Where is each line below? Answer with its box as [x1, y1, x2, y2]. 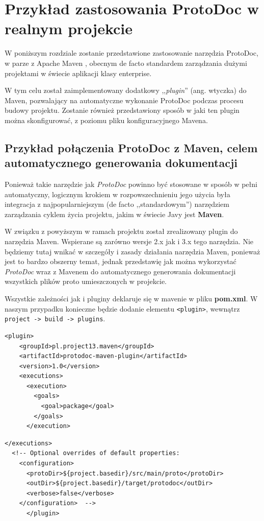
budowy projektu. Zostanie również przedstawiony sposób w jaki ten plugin [5, 105, 240, 115]
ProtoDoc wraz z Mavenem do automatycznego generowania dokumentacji [5, 266, 236, 276]
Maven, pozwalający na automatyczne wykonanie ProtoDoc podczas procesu [5, 94, 244, 105]
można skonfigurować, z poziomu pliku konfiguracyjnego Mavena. [5, 114, 208, 125]
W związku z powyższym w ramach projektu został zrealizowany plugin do [5, 226, 238, 236]
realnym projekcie [5, 18, 133, 39]
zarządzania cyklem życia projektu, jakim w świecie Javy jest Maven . [5, 208, 224, 219]
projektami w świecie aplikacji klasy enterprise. [5, 67, 152, 78]
